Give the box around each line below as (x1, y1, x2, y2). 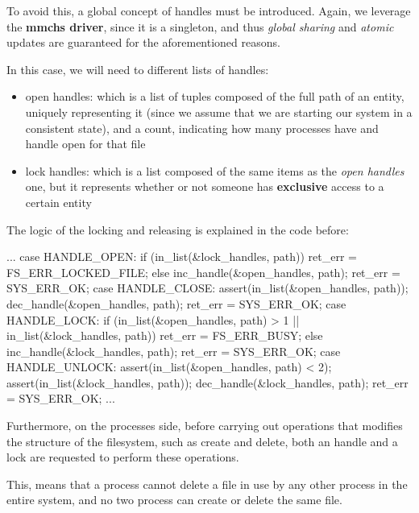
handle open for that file (25, 135, 146, 152)
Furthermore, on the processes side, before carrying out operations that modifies (6, 417, 403, 434)
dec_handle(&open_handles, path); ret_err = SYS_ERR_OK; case (6, 295, 346, 312)
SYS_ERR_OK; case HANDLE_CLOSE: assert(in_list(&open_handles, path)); (6, 279, 409, 296)
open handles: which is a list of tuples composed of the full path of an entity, (25, 88, 404, 105)
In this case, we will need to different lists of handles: (6, 60, 269, 77)
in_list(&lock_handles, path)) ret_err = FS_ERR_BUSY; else (6, 327, 323, 344)
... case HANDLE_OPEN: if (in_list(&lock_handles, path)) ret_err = (6, 248, 357, 265)
